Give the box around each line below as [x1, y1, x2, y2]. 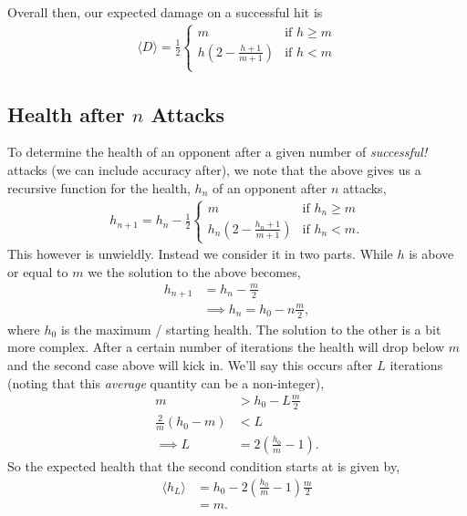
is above [409, 244, 454, 263]
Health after [7, 99, 125, 128]
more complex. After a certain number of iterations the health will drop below [7, 337, 445, 356]
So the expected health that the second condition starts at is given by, [7, 456, 400, 475]
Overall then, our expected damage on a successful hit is [7, 3, 323, 21]
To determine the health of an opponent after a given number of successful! [7, 142, 428, 161]
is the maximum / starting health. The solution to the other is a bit [60, 319, 441, 338]
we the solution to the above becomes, [88, 262, 301, 281]
